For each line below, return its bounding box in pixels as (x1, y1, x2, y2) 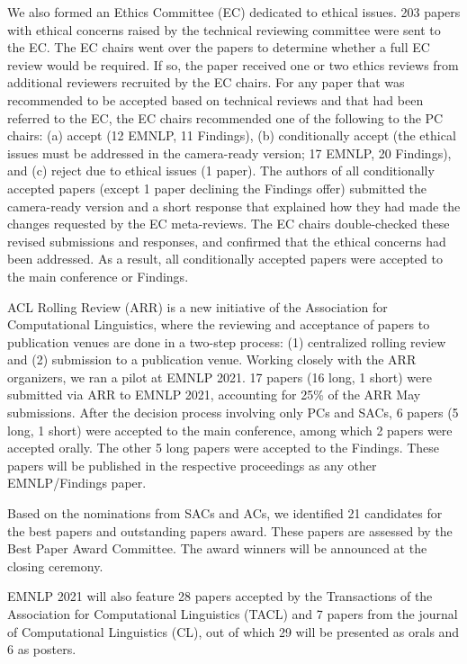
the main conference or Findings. (7, 266, 189, 285)
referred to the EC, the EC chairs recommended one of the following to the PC (7, 108, 444, 127)
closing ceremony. (7, 556, 103, 575)
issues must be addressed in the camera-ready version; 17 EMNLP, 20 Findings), (7, 143, 452, 162)
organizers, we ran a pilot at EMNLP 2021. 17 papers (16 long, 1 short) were (7, 367, 432, 386)
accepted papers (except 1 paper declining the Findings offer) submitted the (7, 178, 427, 197)
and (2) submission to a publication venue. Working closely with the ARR (7, 350, 417, 369)
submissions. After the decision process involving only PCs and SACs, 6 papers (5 (7, 403, 459, 422)
